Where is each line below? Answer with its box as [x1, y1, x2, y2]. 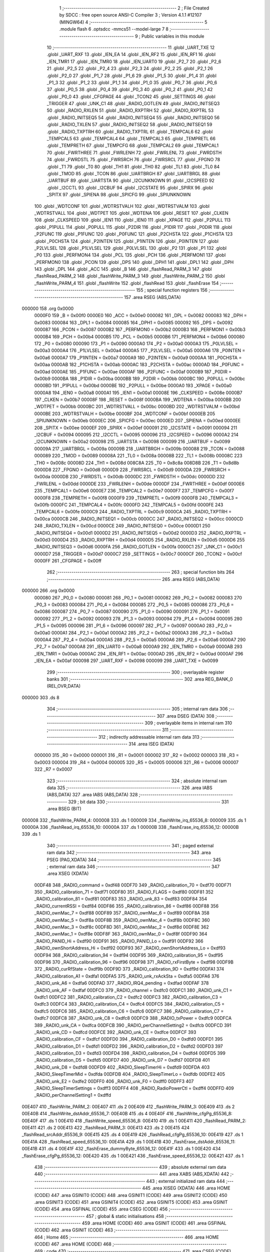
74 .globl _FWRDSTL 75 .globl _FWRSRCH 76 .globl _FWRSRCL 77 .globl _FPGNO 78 [46, 157, 220, 163]
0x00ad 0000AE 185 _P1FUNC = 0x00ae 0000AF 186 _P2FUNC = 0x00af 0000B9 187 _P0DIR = [34, 369, 232, 375]
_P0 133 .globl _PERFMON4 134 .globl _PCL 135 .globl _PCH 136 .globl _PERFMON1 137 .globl [34, 252, 226, 258]
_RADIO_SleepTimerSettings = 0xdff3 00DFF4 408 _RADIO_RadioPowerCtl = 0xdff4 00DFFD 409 [34, 1085, 234, 1091]
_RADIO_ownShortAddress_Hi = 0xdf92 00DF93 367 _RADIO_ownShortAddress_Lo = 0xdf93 [34, 945, 226, 951]
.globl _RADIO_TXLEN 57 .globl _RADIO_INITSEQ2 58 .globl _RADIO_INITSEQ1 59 [46, 122, 212, 128]
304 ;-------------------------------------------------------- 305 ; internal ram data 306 [46, 706, 228, 712]
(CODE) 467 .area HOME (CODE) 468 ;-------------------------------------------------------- [34, 1241, 227, 1247]
